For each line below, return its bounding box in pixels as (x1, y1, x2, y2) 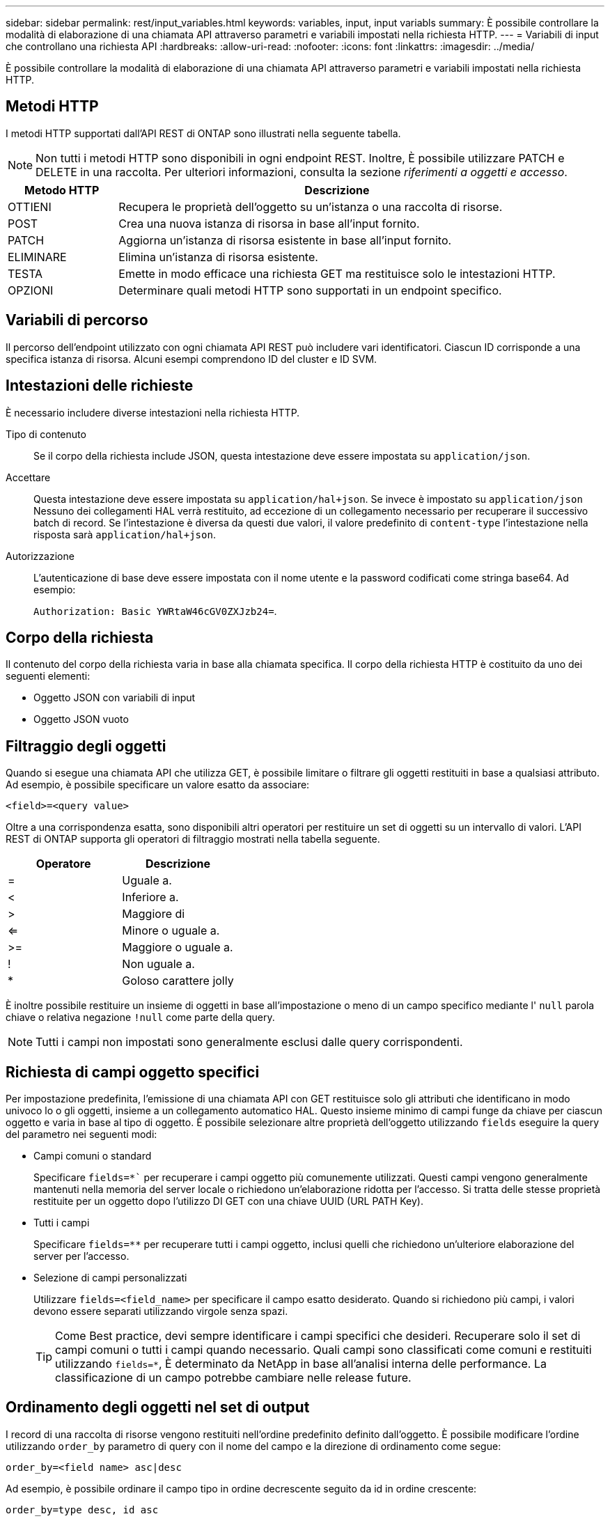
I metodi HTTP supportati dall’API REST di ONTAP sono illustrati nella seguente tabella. (6, 127, 401, 139)
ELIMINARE (8, 249, 67, 264)
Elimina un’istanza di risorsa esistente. (118, 249, 318, 264)
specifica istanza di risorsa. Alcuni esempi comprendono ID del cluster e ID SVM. (6, 352, 377, 365)
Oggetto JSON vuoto (33, 713, 129, 726)
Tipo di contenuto (6, 428, 86, 440)
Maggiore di (122, 907, 185, 921)
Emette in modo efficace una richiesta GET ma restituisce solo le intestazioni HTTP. (118, 266, 556, 281)
